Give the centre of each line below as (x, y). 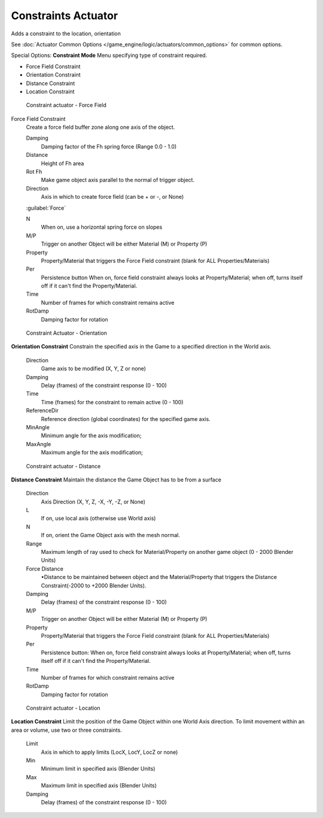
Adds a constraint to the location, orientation (66, 34)
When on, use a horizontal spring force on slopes (102, 227)
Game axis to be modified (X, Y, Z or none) (94, 369)
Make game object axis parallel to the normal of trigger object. (118, 180)
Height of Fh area (63, 163)
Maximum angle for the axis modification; (92, 453)
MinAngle (38, 427)
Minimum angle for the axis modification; (91, 436)
